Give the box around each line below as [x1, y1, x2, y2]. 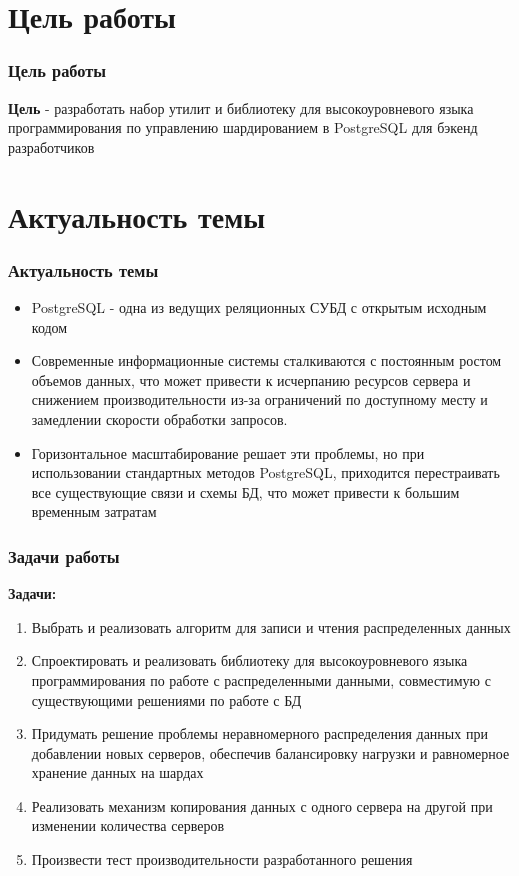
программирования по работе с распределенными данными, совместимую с [31, 669, 491, 690]
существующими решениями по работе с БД [31, 689, 302, 710]
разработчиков [8, 136, 95, 157]
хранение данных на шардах [31, 762, 204, 783]
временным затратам [31, 501, 157, 522]
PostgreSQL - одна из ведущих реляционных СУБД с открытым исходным [31, 296, 487, 317]
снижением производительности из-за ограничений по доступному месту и [31, 389, 488, 410]
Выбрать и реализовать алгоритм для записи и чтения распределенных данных [31, 616, 511, 637]
